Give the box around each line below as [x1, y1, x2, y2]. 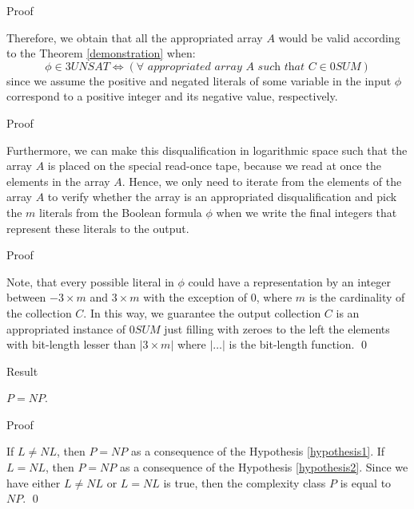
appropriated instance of [6, 320, 126, 337]
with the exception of [143, 289, 248, 306]
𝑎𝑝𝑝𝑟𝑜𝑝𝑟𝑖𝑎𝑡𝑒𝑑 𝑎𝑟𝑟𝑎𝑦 [147, 61, 242, 73]
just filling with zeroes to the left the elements [164, 320, 390, 337]
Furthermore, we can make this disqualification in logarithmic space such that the [6, 141, 408, 158]
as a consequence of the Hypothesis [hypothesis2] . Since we [120, 459, 408, 475]
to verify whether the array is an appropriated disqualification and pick [47, 188, 397, 205]
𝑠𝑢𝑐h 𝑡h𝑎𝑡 [257, 61, 305, 73]
